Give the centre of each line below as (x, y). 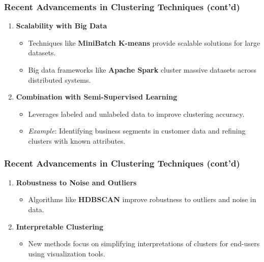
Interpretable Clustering (60, 226)
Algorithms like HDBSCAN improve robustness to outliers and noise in (142, 199)
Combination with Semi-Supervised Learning (97, 97)
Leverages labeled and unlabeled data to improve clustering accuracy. (136, 113)
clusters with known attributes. (77, 140)
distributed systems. (60, 79)
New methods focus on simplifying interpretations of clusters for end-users (144, 243)
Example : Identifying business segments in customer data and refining (137, 131)
